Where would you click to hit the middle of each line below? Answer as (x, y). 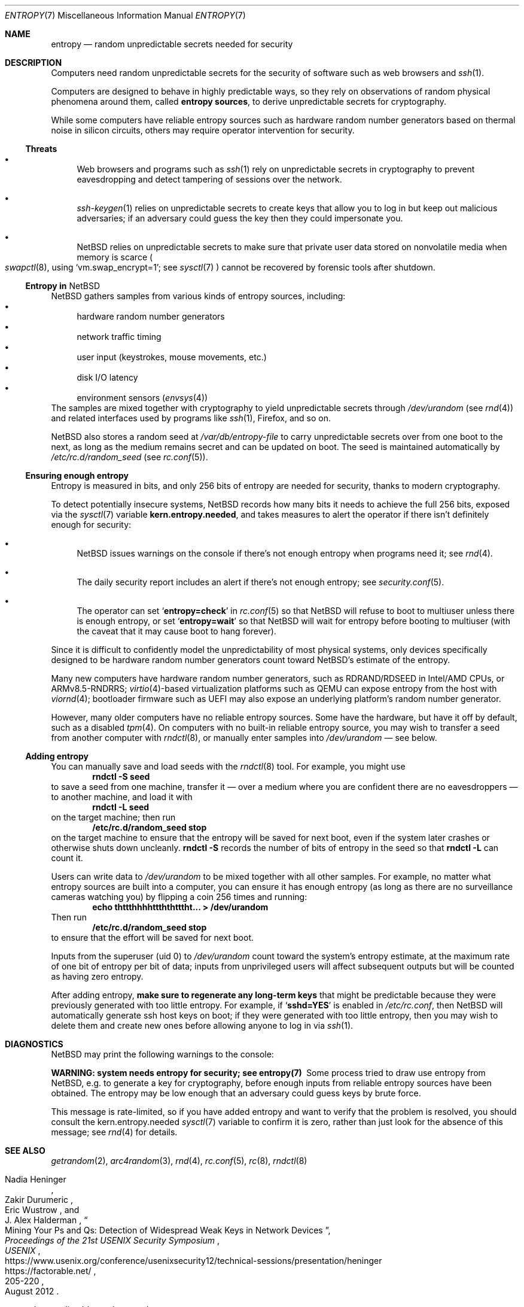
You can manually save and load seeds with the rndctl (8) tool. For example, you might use (228, 766)
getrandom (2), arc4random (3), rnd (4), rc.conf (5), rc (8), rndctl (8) (179, 1161)
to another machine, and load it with (122, 797)
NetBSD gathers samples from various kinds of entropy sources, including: (198, 296)
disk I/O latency (107, 377)
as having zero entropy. (97, 976)
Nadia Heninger (36, 1179)
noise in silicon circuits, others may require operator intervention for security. (203, 130)
